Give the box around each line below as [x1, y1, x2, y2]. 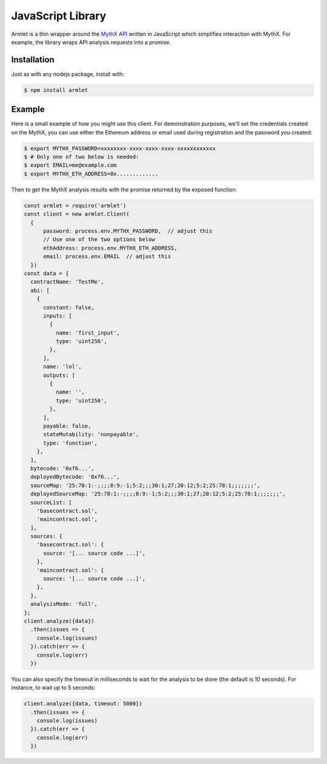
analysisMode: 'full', [30, 600, 98, 608]
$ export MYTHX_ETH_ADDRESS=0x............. [24, 170, 159, 177]
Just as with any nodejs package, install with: [11, 70, 124, 78]
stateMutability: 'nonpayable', [43, 431, 139, 438]
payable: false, [43, 423, 91, 430]
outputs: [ [43, 371, 76, 379]
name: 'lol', [43, 364, 82, 370]
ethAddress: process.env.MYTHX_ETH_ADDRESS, [43, 244, 178, 251]
